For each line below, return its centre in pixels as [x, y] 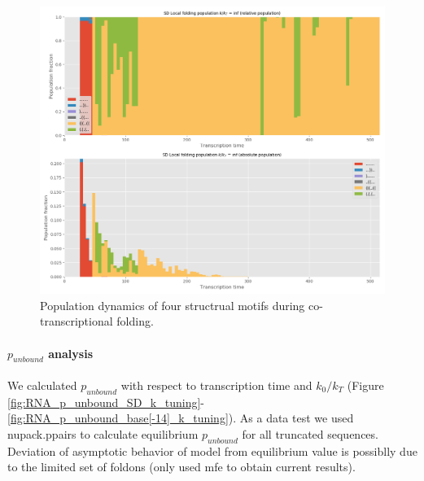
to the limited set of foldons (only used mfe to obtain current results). [181, 467]
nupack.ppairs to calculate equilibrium [103, 433]
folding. [135, 321]
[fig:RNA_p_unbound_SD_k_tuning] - [106, 402]
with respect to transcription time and [216, 385]
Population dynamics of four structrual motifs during [173, 305]
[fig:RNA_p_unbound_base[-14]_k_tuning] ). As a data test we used [181, 418]
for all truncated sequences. [310, 433]
